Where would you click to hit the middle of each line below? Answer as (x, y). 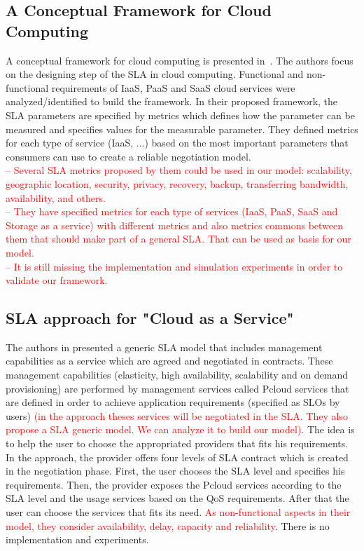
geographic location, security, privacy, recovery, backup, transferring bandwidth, (177, 183)
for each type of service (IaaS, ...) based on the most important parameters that (177, 143)
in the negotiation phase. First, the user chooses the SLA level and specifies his (175, 471)
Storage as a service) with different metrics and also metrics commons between (175, 225)
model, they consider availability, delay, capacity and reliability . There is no (168, 525)
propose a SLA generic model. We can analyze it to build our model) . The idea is (180, 429)
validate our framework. (57, 280)
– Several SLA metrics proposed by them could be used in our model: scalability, (179, 170)
